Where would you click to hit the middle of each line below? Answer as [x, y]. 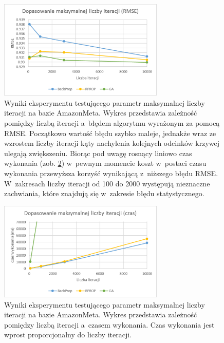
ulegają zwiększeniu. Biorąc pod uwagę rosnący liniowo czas [98, 153]
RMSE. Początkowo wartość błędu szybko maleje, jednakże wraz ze [110, 133]
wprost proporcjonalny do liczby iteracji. [68, 335]
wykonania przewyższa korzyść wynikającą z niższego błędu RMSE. [111, 173]
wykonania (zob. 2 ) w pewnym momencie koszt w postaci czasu [105, 163]
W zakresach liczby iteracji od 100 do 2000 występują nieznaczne [107, 183]
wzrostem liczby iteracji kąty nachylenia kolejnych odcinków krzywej [112, 143]
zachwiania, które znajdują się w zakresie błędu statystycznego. [104, 193]
